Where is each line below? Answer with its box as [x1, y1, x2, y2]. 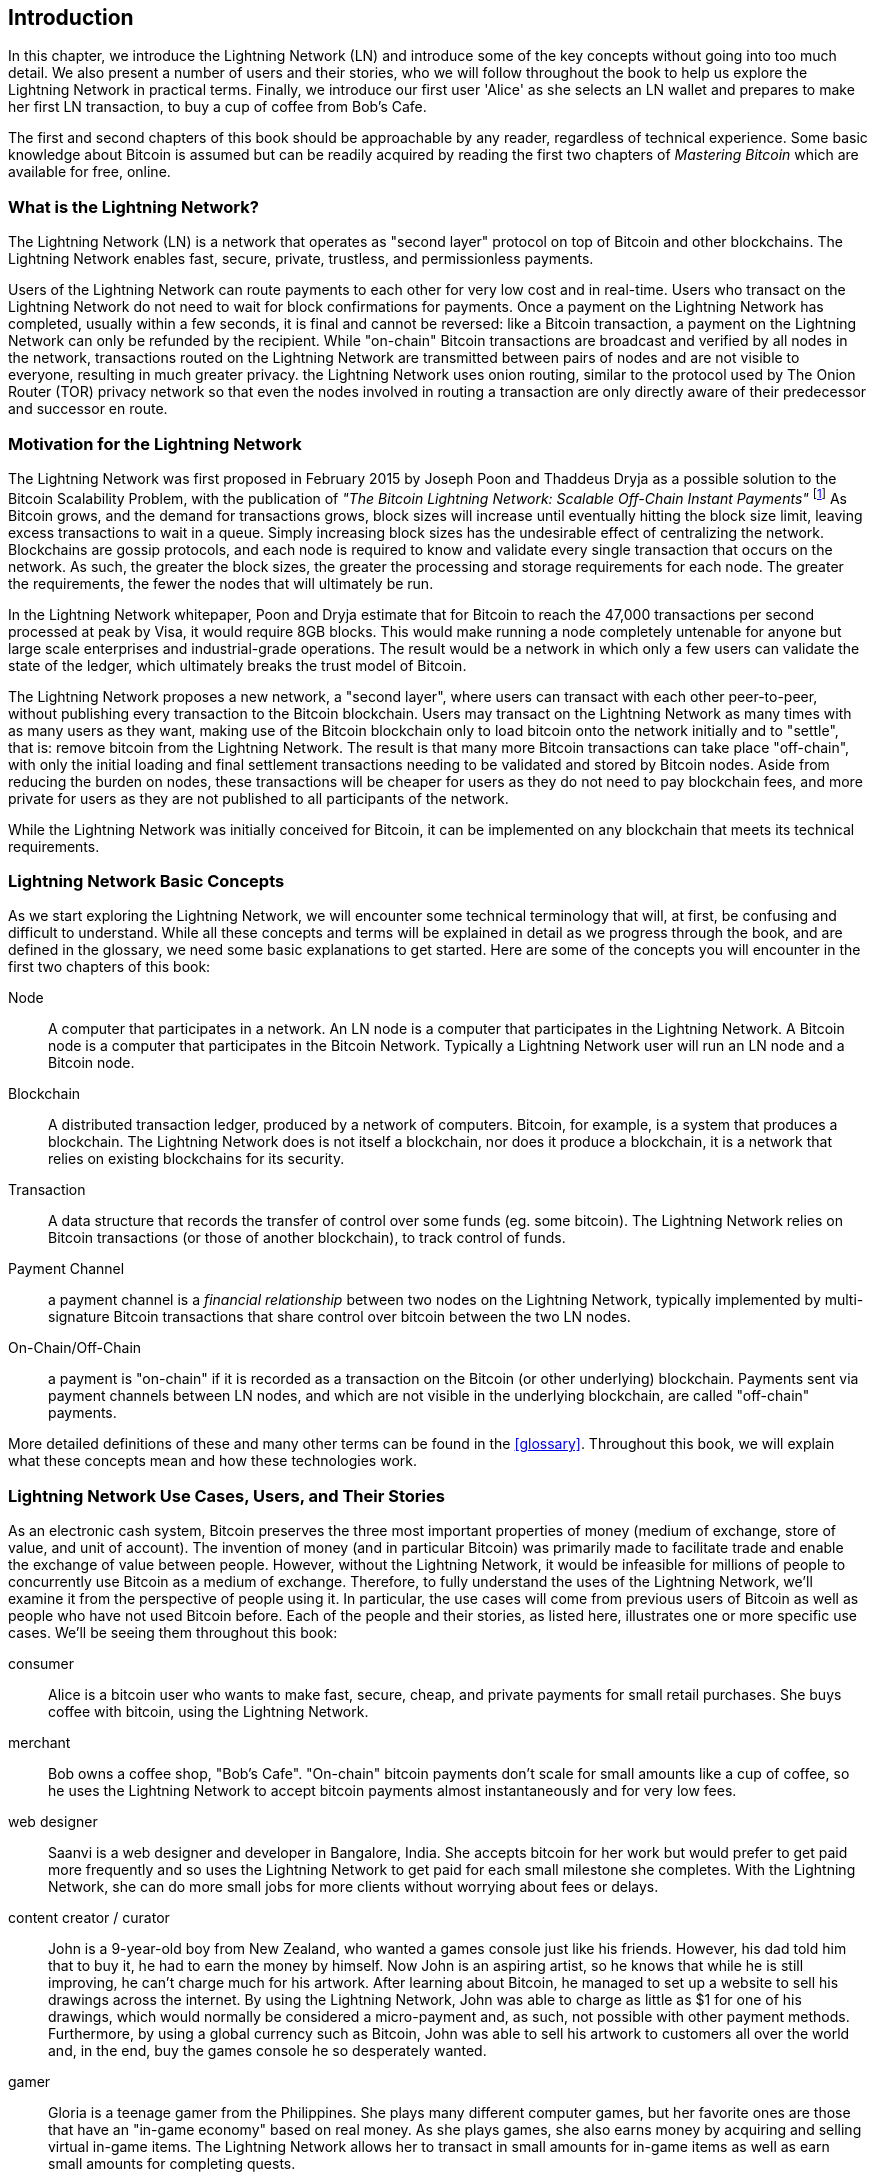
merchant [8, 1734, 71, 1752]
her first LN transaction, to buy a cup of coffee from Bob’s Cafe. [8, 98, 427, 116]
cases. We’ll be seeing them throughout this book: [8, 1624, 338, 1642]
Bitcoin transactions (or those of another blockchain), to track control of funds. [48, 1229, 566, 1247]
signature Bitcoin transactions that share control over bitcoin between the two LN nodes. [48, 1308, 631, 1326]
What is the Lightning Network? [8, 196, 259, 217]
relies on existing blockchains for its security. [48, 1150, 345, 1168]
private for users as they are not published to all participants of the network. [8, 789, 509, 807]
